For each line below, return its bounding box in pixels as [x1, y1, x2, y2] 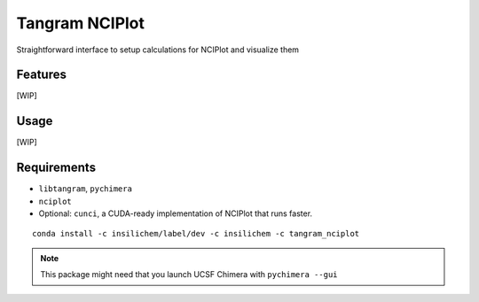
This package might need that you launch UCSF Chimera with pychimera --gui [40, 269, 338, 280]
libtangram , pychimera [38, 183, 133, 194]
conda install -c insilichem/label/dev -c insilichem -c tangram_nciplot [32, 228, 360, 239]
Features [16, 67, 67, 82]
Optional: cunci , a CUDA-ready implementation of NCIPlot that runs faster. [38, 208, 313, 219]
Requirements [16, 160, 97, 175]
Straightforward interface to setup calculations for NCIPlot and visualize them [16, 44, 300, 55]
